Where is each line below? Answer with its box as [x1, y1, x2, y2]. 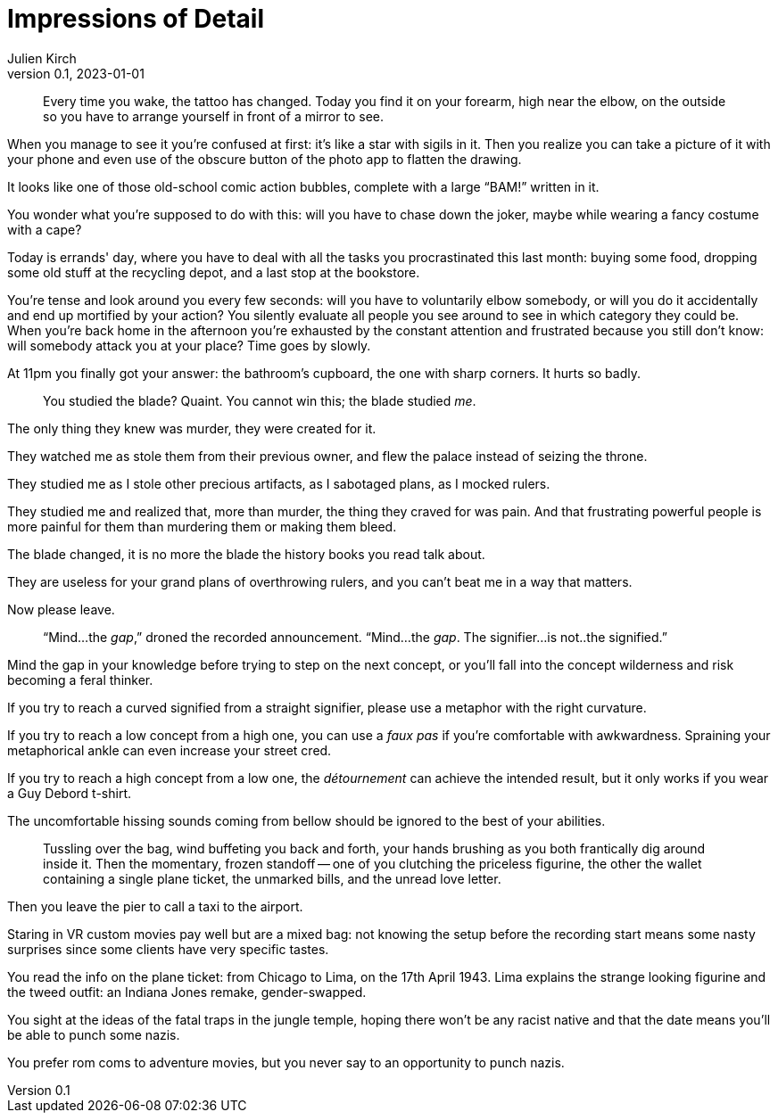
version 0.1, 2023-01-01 [7, 65, 145, 81]
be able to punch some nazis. [7, 1026, 180, 1042]
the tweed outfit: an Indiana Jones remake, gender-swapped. [7, 984, 367, 1000]
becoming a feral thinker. [7, 671, 153, 688]
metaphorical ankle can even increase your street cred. [7, 742, 332, 758]
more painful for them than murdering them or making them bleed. [7, 518, 397, 534]
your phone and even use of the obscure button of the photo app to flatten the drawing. [7, 151, 522, 167]
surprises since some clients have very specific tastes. [7, 941, 329, 957]
